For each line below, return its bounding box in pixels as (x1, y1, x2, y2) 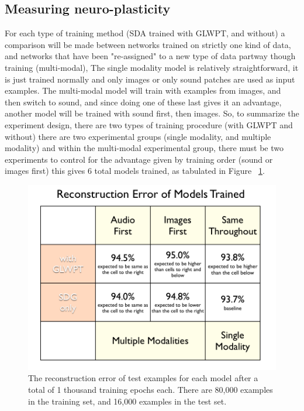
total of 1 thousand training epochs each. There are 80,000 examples (28, 383, 273, 395)
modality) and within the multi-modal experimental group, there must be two (5, 142, 284, 154)
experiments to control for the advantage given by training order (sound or (5, 153, 273, 165)
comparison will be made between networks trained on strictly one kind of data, (5, 38, 291, 50)
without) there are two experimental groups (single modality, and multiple (5, 130, 271, 142)
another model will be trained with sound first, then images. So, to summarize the (5, 107, 299, 119)
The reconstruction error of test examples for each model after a (28, 372, 258, 384)
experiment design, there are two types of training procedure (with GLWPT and (5, 118, 293, 131)
